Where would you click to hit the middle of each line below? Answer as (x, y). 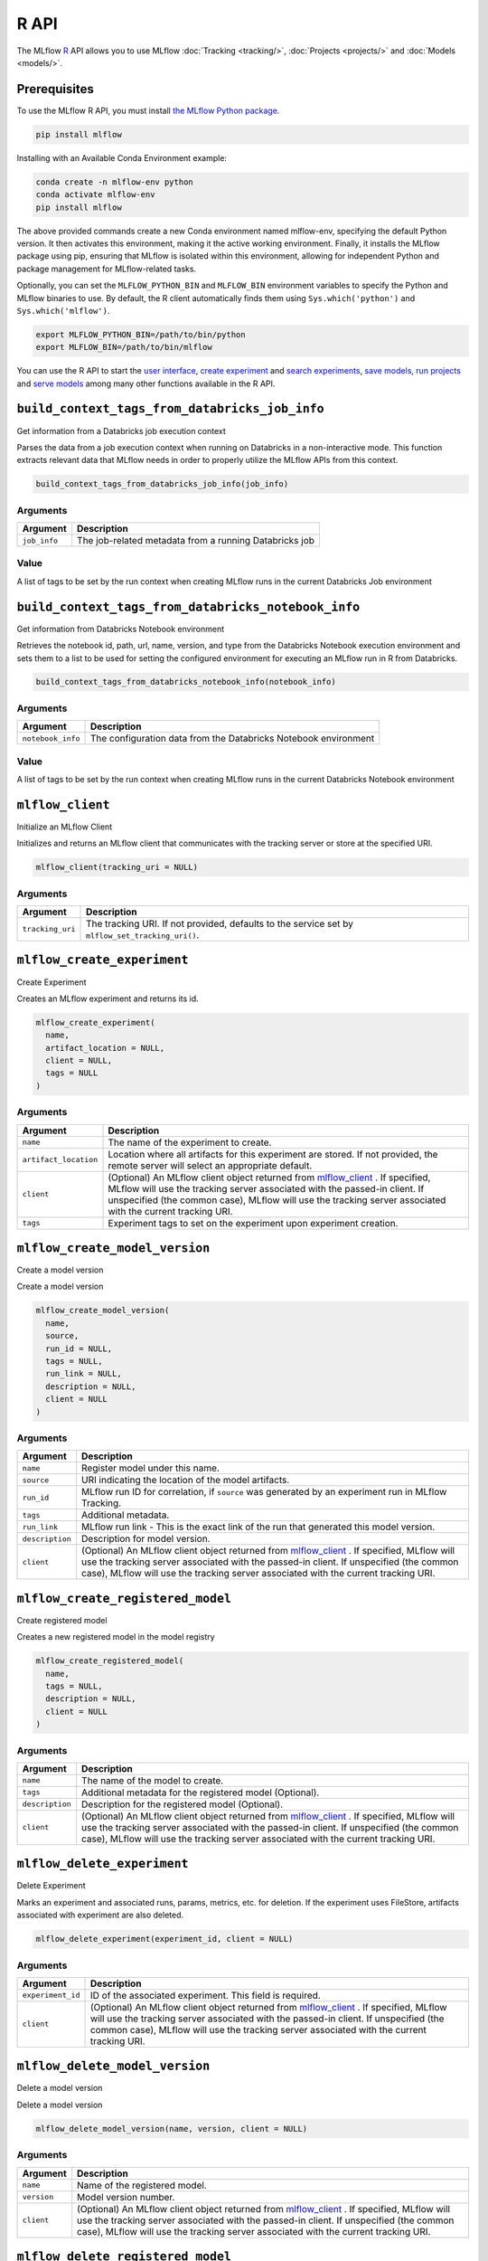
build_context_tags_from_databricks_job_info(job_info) (162, 484)
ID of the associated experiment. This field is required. (205, 1995)
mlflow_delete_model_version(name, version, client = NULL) (172, 2129)
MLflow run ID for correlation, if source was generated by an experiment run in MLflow (264, 1492)
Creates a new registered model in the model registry (116, 1637)
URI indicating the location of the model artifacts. (186, 1481)
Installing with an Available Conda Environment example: (122, 157)
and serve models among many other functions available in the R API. (146, 383)
